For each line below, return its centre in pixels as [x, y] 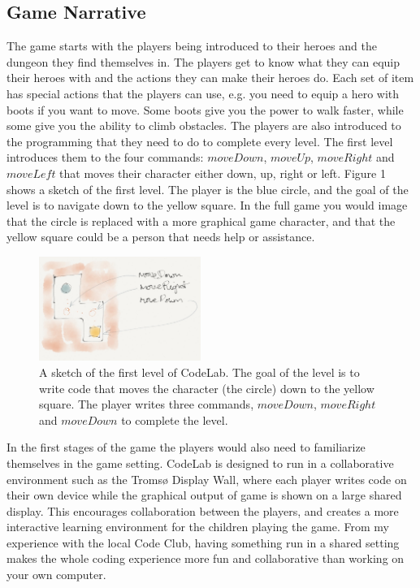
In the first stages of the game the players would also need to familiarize [186, 447]
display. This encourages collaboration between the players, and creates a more [203, 510]
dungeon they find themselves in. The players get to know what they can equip [204, 61]
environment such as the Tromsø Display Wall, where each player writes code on [207, 479]
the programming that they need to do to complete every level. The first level [200, 141]
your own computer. [56, 575]
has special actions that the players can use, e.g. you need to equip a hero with [203, 93]
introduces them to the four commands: [105, 157]
